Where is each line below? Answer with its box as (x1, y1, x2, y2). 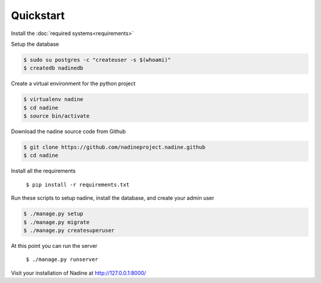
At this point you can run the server (11, 242, 97, 249)
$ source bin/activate (23, 113, 90, 120)
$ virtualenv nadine (23, 96, 83, 103)
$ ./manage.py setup (23, 210, 83, 217)
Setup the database (11, 40, 59, 48)
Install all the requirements (11, 167, 76, 175)
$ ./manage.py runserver (26, 256, 98, 263)
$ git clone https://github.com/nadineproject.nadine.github (23, 144, 206, 151)
